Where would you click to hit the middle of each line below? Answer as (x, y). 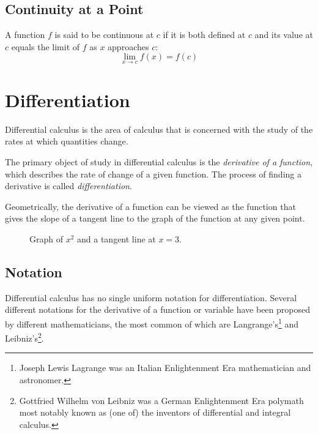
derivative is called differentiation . (68, 186)
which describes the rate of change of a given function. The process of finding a (153, 174)
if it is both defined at (204, 35)
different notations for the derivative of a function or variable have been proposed (157, 309)
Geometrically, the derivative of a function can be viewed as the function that (150, 206)
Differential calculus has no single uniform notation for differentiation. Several (151, 297)
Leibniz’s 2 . (24, 337)
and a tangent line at (116, 238)
